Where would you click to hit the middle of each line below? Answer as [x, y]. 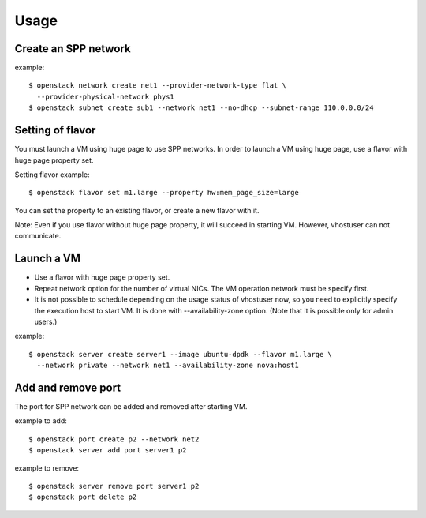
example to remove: [47, 468]
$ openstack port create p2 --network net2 [114, 439]
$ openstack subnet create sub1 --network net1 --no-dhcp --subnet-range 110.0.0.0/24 [201, 108]
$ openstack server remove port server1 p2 [114, 486]
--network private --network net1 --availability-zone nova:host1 [168, 366]
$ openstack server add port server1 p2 [108, 450]
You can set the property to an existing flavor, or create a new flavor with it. [137, 210]
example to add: [41, 421]
